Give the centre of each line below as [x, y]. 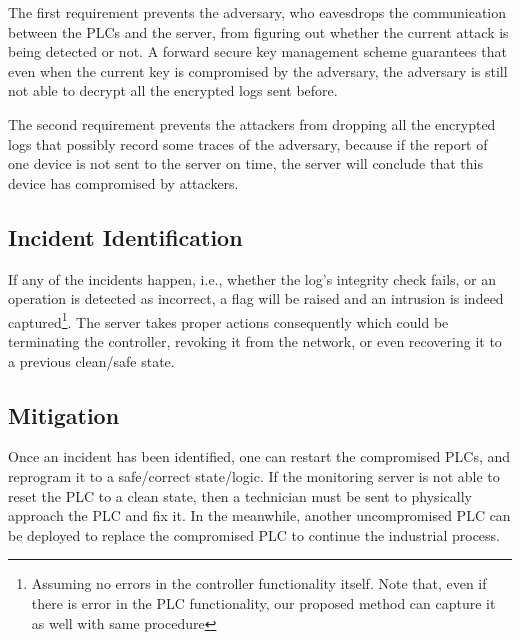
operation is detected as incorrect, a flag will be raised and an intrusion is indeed [256, 298]
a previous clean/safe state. [91, 360]
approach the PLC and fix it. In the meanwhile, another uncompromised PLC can [259, 515]
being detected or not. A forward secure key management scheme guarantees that [257, 51]
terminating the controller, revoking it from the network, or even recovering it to [255, 340]
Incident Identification [125, 236]
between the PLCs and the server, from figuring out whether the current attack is [258, 31]
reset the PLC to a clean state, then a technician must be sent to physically [240, 495]
